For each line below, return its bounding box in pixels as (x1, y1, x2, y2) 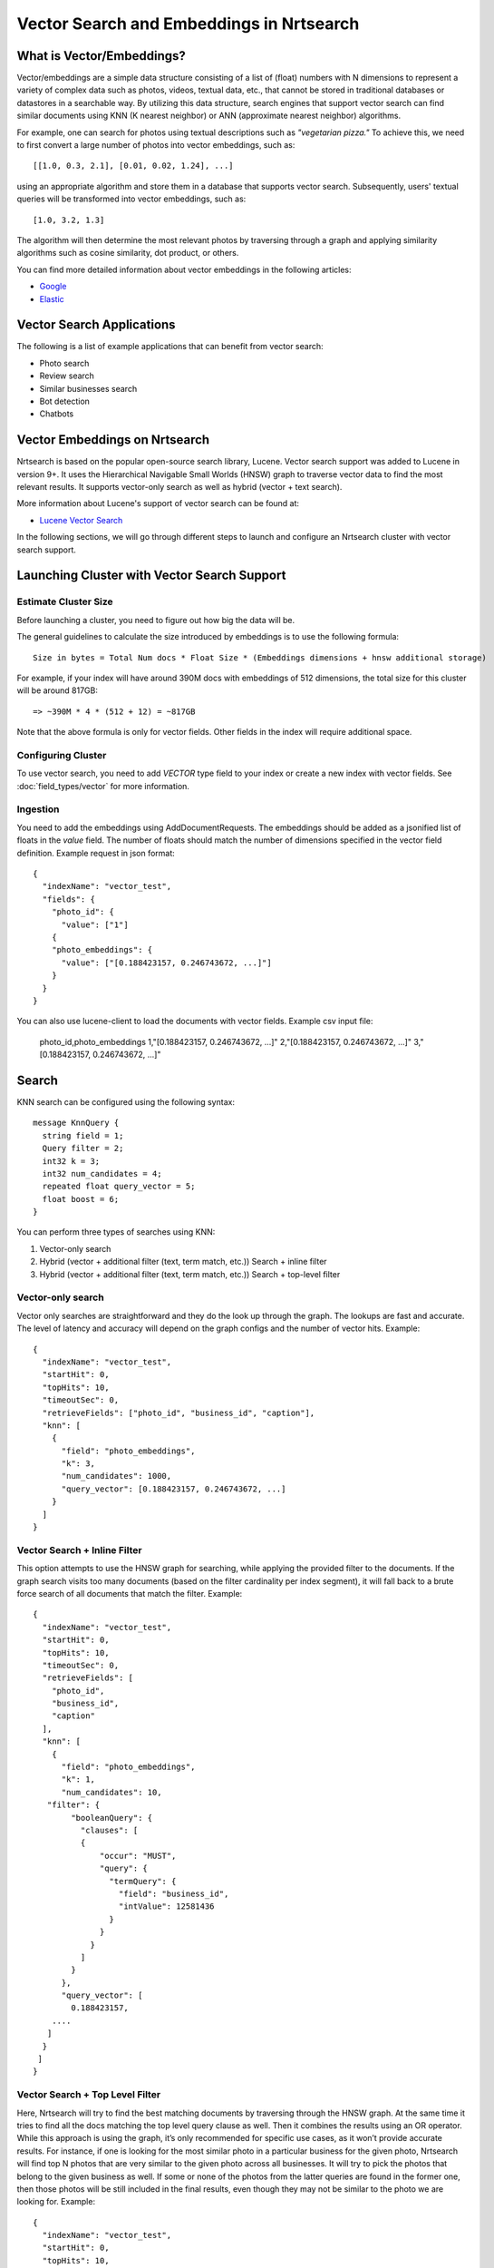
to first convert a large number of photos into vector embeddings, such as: (16, 140, 295, 151)
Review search (39, 370, 95, 381)
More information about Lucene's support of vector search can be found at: (16, 498, 299, 509)
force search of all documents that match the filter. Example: (16, 1588, 243, 1598)
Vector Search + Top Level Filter (16, 2088, 161, 2101)
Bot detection (39, 396, 91, 406)
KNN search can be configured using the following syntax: (16, 1096, 236, 1107)
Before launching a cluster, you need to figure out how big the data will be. (16, 614, 295, 625)
